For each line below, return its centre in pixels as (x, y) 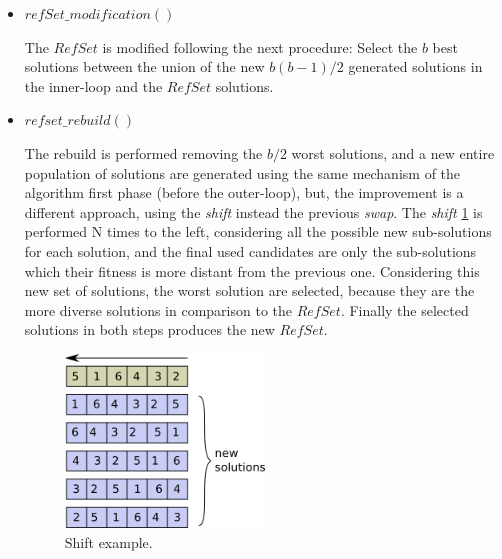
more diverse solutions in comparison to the (158, 309)
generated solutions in (415, 66)
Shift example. (108, 541)
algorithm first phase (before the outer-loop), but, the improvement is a (244, 192)
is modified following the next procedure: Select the (260, 46)
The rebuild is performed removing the (143, 152)
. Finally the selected (404, 309)
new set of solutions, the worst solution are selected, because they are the (249, 290)
